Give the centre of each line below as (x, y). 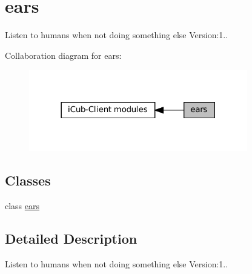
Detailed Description (71, 238)
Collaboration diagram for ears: (63, 55)
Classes (28, 180)
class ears (22, 205)
